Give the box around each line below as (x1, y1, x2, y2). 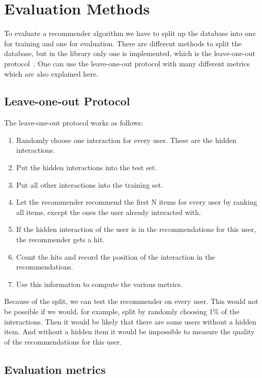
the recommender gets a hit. (16, 234, 105, 245)
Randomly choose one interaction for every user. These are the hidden (16, 134, 236, 145)
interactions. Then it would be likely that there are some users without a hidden (4, 316, 257, 327)
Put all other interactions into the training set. (16, 179, 163, 190)
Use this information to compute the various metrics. (16, 278, 183, 289)
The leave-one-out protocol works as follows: (4, 117, 143, 128)
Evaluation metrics (4, 361, 106, 377)
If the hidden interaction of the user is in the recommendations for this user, (16, 224, 256, 235)
